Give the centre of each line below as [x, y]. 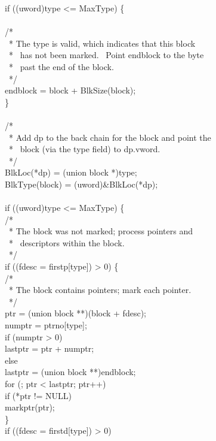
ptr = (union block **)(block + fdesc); [75, 313]
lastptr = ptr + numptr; [50, 348]
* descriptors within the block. [67, 242]
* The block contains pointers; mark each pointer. [100, 290]
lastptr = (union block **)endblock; [70, 372]
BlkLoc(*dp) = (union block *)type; [71, 172]
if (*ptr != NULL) [38, 395]
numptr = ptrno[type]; [46, 325]
